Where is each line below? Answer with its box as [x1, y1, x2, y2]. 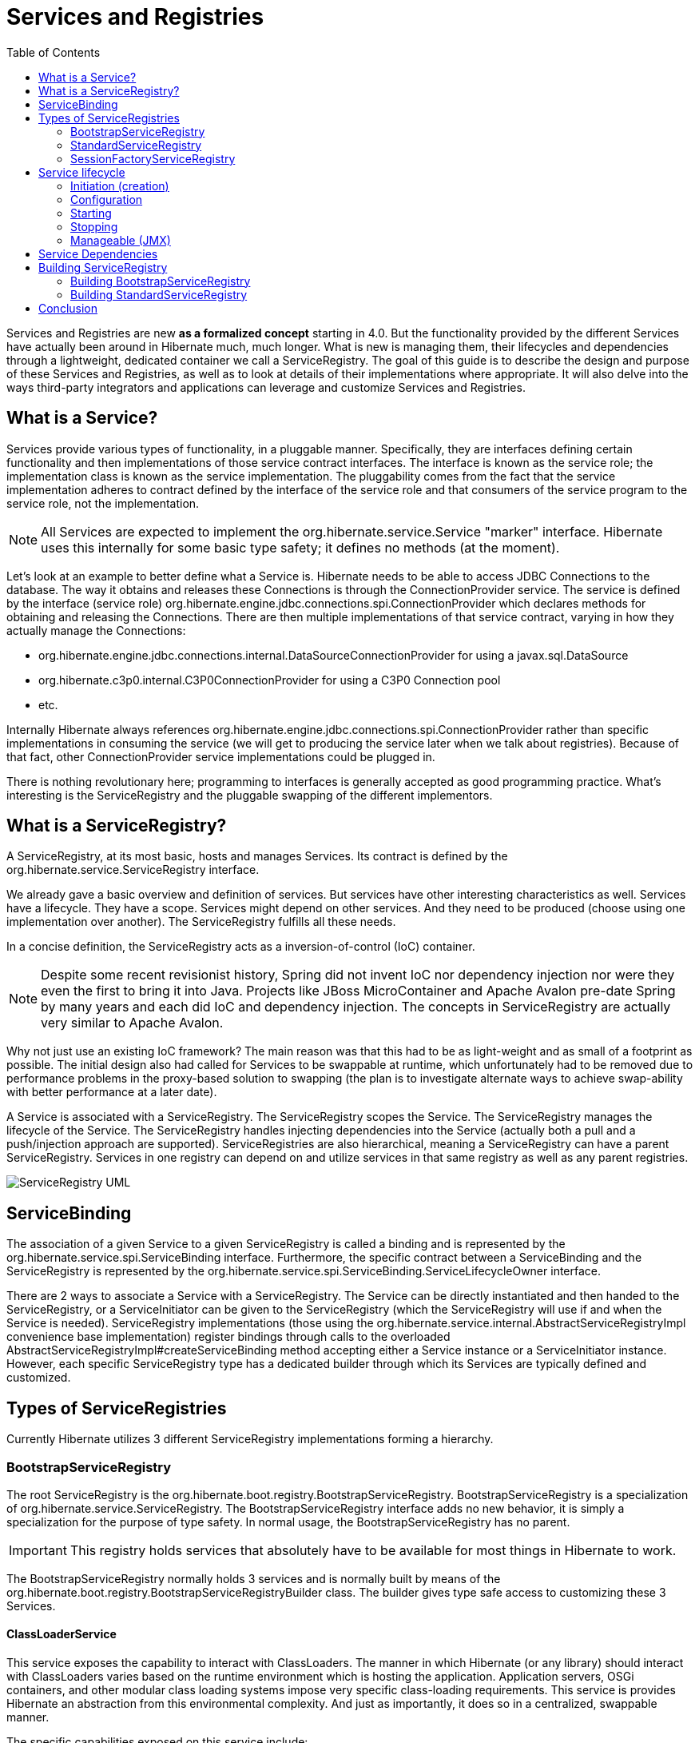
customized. [6, 1370, 71, 1385]
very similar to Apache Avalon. [41, 1015, 224, 1031]
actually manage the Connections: [6, 623, 186, 637]
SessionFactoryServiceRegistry [70, 151, 236, 166]
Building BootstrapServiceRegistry [70, 273, 251, 288]
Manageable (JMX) [70, 233, 171, 247]
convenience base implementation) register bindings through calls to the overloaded [6, 1330, 451, 1344]
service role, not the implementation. [6, 496, 200, 510]
